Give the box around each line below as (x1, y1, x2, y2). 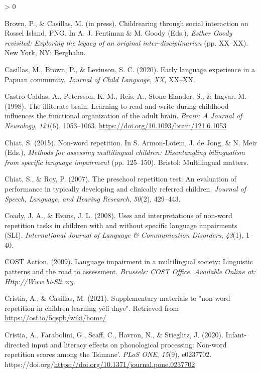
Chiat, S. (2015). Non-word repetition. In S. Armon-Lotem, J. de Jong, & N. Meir (5, 137, 257, 147)
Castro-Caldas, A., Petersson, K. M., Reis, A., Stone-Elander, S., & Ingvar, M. (5, 91, 247, 101)
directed (5, 339, 30, 349)
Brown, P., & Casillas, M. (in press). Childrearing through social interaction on (5, 18, 248, 28)
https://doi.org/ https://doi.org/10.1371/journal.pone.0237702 (5, 358, 195, 369)
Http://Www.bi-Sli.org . (5, 276, 75, 286)
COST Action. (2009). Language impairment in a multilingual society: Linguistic (5, 256, 253, 267)
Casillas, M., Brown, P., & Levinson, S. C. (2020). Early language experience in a (5, 64, 255, 74)
